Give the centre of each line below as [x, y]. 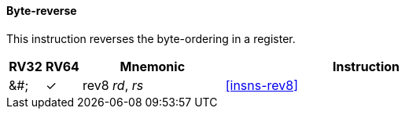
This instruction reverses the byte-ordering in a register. [151, 38]
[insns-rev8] [262, 85]
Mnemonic [153, 66]
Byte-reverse [42, 11]
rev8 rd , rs [113, 85]
